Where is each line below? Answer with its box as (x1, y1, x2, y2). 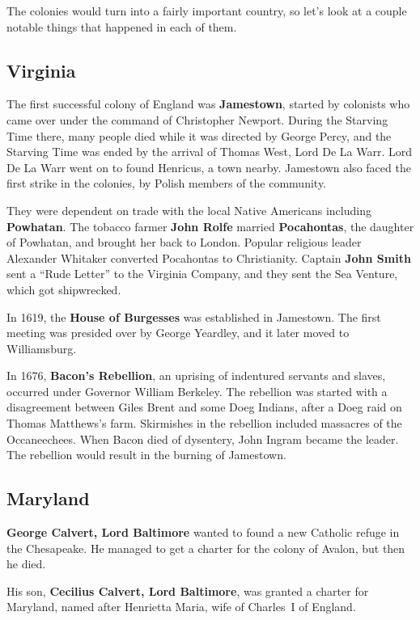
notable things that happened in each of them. (6, 18, 237, 35)
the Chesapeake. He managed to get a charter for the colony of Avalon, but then (6, 539, 405, 556)
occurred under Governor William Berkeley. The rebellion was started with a (6, 382, 388, 399)
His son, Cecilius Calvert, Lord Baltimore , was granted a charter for (6, 582, 369, 599)
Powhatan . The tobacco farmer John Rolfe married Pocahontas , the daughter (6, 217, 414, 234)
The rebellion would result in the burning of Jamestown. (6, 446, 286, 463)
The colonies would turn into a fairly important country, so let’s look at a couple (6, 2, 407, 19)
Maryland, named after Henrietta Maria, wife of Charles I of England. (6, 598, 356, 615)
